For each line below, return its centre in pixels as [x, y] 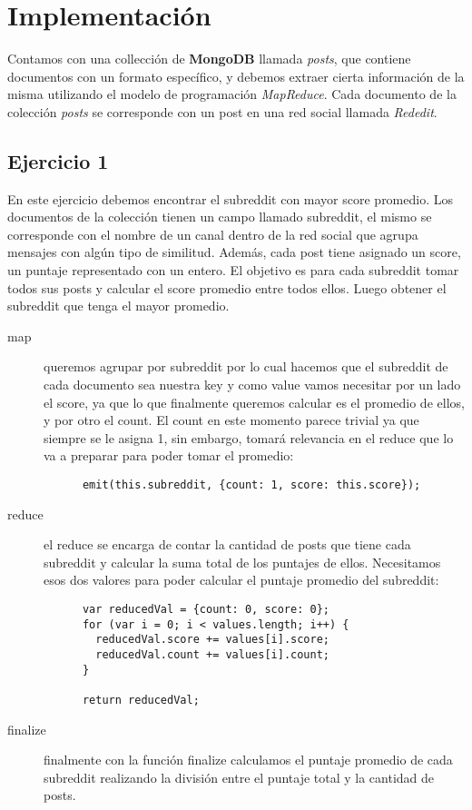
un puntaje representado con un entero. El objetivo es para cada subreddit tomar [233, 270]
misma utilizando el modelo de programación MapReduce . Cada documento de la [232, 94]
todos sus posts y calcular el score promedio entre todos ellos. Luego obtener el [227, 287]
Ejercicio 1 [58, 160]
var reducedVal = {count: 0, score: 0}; [206, 610]
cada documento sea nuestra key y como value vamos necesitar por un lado [252, 385]
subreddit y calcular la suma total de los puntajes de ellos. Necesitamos [242, 562]
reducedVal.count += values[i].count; [212, 655]
